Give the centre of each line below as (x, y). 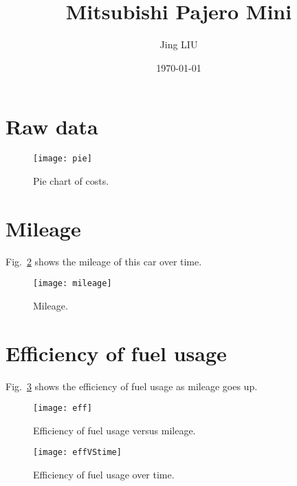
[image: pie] (63, 159)
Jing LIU (179, 44)
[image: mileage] (73, 284)
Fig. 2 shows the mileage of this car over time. (104, 261)
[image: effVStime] (77, 453)
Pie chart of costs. (71, 180)
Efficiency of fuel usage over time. (104, 475)
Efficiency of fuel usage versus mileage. (114, 430)
